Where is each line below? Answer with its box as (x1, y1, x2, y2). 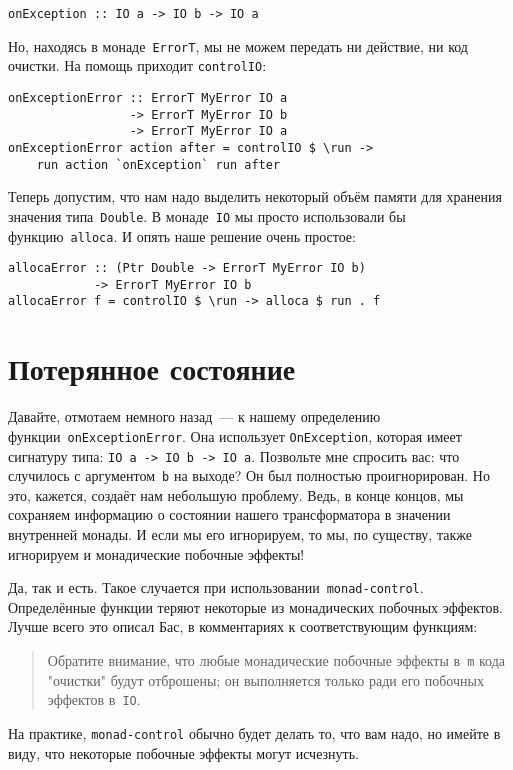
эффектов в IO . (47, 689, 141, 710)
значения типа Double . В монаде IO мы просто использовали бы (8, 205, 406, 226)
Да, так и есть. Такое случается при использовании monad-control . (8, 577, 424, 598)
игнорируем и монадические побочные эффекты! (8, 543, 305, 564)
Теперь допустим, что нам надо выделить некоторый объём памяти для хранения (8, 186, 502, 207)
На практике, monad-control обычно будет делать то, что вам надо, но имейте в (8, 722, 501, 743)
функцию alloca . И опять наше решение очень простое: (8, 225, 356, 246)
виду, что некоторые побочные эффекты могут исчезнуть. (8, 742, 359, 763)
